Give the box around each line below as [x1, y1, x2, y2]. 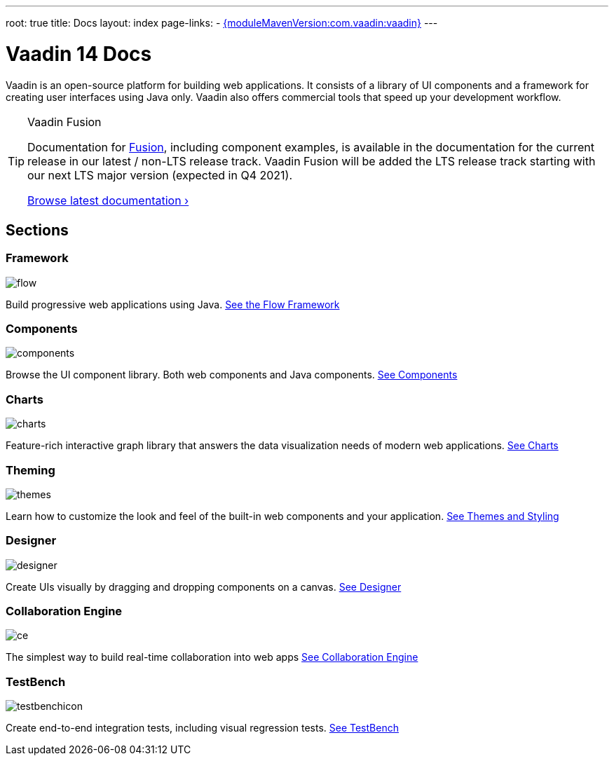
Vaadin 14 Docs [6, 41, 152, 66]
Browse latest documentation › [27, 193, 189, 207]
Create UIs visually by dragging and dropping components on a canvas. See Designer [6, 580, 402, 593]
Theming [6, 462, 55, 477]
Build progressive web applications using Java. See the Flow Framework [6, 298, 340, 310]
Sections [6, 221, 69, 239]
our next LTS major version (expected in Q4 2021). [27, 167, 293, 182]
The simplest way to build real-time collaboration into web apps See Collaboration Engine [6, 651, 418, 664]
